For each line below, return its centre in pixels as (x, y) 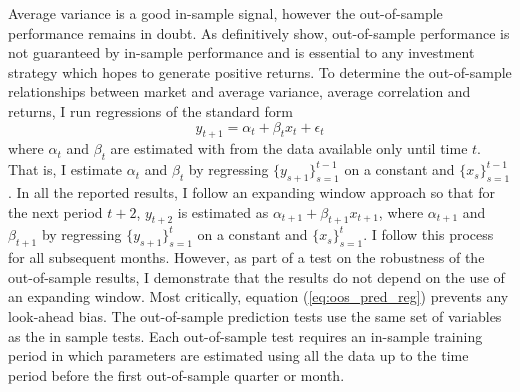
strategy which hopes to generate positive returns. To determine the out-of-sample (260, 71)
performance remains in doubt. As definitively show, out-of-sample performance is (259, 32)
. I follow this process (428, 234)
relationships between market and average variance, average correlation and (239, 91)
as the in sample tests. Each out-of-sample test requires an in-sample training (245, 335)
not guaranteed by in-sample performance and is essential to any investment (241, 52)
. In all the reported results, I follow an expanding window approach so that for (251, 191)
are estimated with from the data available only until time (289, 148)
